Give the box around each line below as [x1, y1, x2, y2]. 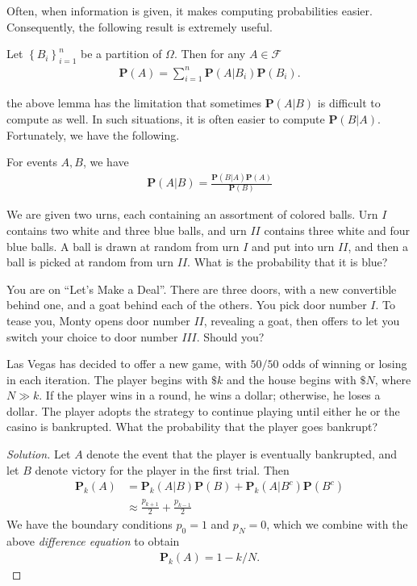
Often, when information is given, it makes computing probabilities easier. [6, 2, 373, 19]
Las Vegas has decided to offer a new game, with [6, 355, 247, 372]
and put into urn [252, 237, 335, 254]
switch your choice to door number [6, 328, 178, 345]
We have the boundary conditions [6, 516, 173, 533]
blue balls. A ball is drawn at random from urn [6, 237, 240, 254]
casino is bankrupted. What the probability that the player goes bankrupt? [6, 418, 378, 435]
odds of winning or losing [282, 355, 407, 372]
